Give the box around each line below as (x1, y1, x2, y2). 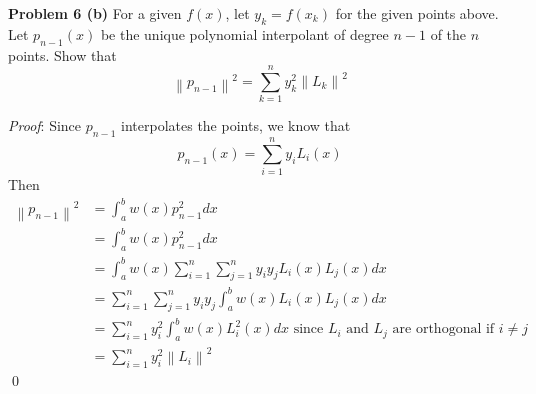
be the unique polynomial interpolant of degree (100, 23, 389, 44)
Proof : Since (8, 115, 82, 136)
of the (430, 23, 467, 44)
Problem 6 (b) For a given (8, 3, 182, 23)
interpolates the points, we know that (121, 115, 351, 136)
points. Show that (8, 44, 117, 65)
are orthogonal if (392, 322, 495, 337)
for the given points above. (335, 3, 499, 23)
